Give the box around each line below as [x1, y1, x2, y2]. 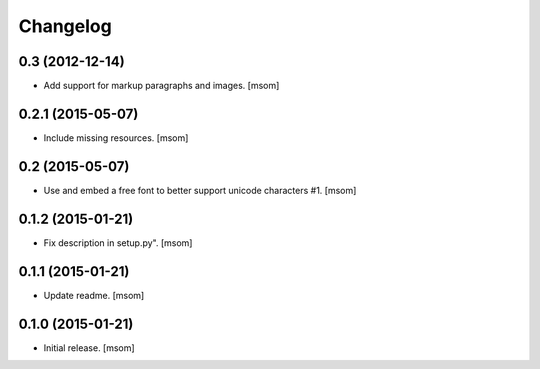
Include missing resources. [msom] [43, 131, 189, 144]
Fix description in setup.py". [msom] [43, 236, 193, 249]
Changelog [18, 15, 112, 37]
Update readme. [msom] [43, 289, 145, 301]
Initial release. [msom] [43, 341, 135, 354]
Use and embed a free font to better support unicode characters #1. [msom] [43, 184, 357, 196]
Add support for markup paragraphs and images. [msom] [43, 80, 280, 92]
